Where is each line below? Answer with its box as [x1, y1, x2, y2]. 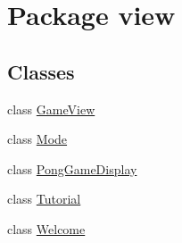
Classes [7, 57, 75, 85]
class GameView [7, 99, 95, 118]
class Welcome [7, 219, 86, 238]
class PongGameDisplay [7, 159, 137, 178]
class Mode [7, 130, 68, 148]
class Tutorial [7, 189, 81, 208]
